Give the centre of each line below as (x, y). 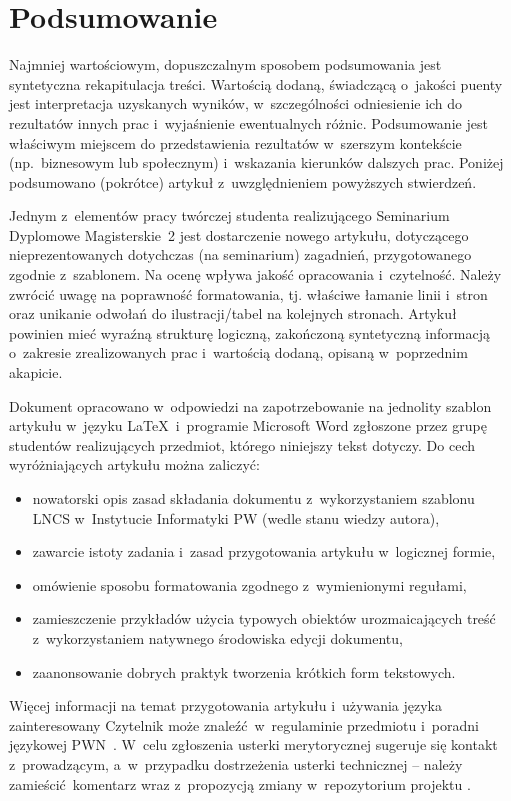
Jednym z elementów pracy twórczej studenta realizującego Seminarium (229, 215)
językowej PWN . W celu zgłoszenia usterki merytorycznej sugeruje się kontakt (253, 744)
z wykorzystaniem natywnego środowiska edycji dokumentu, (217, 637)
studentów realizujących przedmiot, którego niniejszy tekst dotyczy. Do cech (242, 444)
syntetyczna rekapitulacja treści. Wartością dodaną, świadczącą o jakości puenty (256, 83)
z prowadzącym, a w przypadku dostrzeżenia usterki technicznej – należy (236, 763)
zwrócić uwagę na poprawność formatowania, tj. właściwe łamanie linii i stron (248, 293)
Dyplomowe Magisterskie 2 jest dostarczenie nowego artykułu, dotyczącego (239, 234)
